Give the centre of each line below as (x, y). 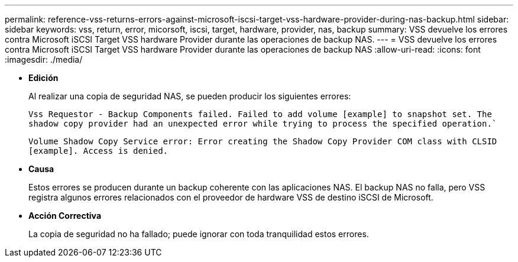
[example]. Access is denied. (98, 151)
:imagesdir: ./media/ (44, 59)
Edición (43, 78)
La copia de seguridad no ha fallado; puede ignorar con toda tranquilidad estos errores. (199, 234)
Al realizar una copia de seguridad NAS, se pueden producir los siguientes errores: (190, 96)
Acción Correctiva (65, 216)
